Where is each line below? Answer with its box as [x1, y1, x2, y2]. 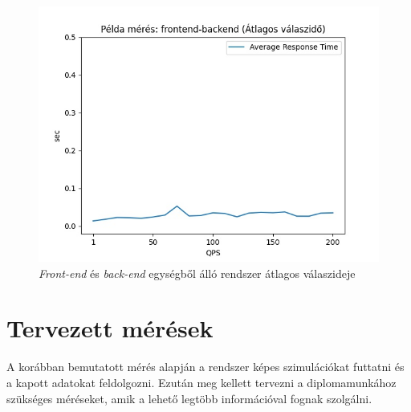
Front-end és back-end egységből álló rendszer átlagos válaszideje [39, 264, 356, 281]
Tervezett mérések [6, 312, 214, 345]
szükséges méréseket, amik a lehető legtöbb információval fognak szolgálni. [6, 390, 372, 406]
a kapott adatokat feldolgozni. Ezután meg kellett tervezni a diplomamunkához [6, 373, 397, 390]
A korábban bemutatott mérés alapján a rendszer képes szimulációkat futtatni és [6, 358, 405, 375]
